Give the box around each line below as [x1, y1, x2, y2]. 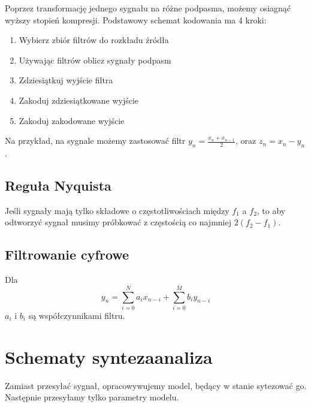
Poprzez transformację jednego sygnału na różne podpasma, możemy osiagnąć [5, 2, 291, 14]
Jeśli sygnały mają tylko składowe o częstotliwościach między [5, 204, 230, 216]
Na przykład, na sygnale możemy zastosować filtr [5, 134, 186, 147]
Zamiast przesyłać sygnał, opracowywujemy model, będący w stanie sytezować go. [5, 379, 307, 391]
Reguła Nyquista [5, 176, 111, 194]
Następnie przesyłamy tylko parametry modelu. [5, 391, 179, 403]
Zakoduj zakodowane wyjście [19, 114, 125, 126]
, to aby [256, 204, 286, 216]
